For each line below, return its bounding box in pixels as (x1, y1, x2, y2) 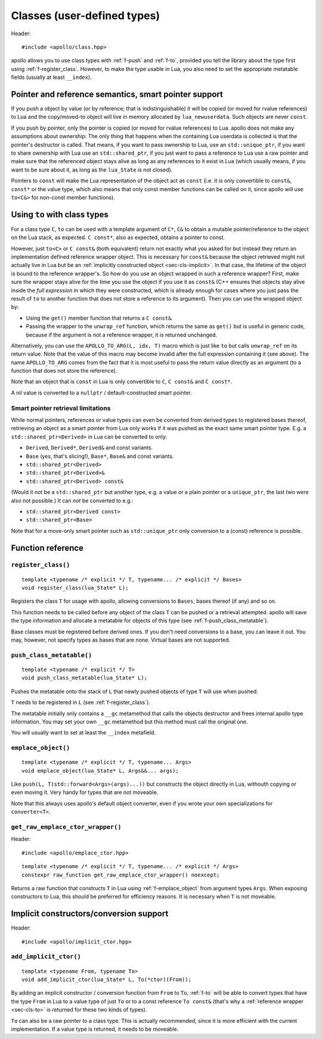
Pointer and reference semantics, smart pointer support (11, 89, 224, 99)
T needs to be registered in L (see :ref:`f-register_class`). (11, 699, 150, 706)
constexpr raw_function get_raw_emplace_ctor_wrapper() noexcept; (21, 871, 220, 878)
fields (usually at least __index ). (11, 73, 92, 81)
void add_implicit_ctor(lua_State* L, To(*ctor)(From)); (21, 976, 192, 983)
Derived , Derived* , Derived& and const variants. (26, 444, 153, 451)
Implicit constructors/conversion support (11, 909, 169, 919)
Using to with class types (11, 209, 109, 219)
